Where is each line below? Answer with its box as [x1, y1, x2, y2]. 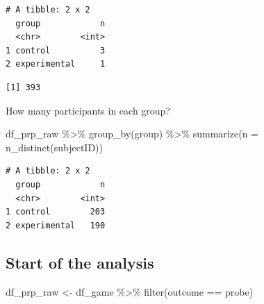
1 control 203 [6, 207, 106, 217]
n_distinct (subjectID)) [6, 140, 103, 154]
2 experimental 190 [6, 220, 106, 230]
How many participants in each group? [6, 103, 170, 117]
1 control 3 [6, 45, 106, 56]
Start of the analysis [6, 251, 154, 273]
